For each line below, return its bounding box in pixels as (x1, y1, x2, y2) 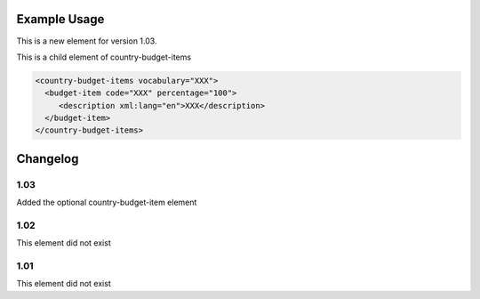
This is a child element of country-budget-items (16, 52, 191, 62)
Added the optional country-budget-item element (16, 197, 197, 208)
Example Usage (16, 12, 105, 27)
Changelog (16, 151, 79, 166)
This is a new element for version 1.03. (16, 36, 157, 46)
